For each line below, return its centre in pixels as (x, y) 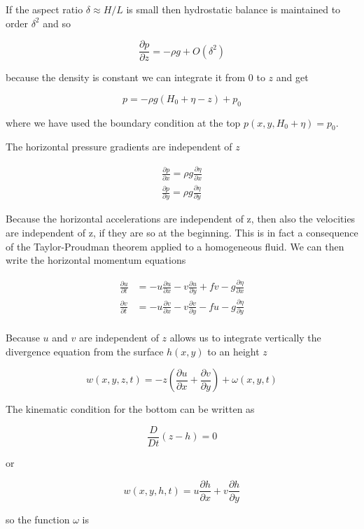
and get (292, 77)
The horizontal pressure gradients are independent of (119, 147)
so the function (38, 519)
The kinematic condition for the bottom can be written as (130, 409)
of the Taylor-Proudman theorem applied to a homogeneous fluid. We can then (175, 246)
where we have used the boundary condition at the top (123, 122)
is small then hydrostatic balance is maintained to (233, 9)
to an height (233, 351)
